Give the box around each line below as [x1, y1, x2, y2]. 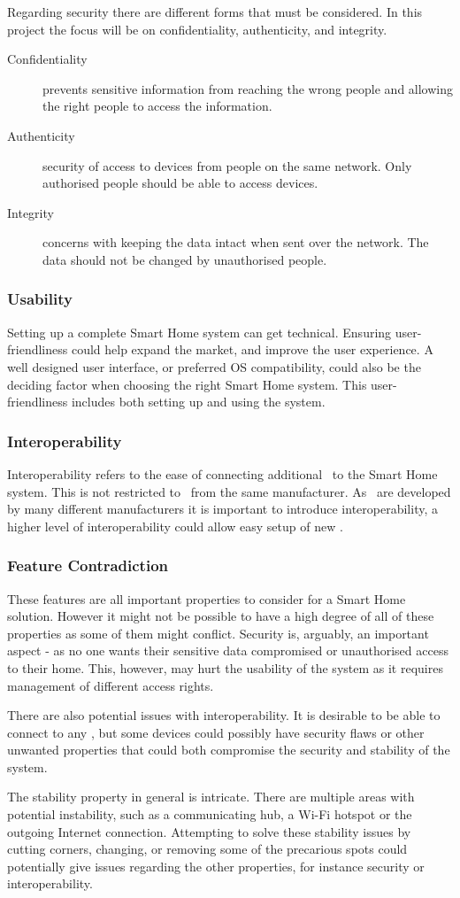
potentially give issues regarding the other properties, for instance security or [7, 856, 425, 875]
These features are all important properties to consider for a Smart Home [7, 589, 406, 608]
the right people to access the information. [42, 97, 272, 115]
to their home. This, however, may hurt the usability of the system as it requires [7, 658, 443, 677]
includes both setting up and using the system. [71, 392, 326, 411]
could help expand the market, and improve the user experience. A [71, 340, 433, 359]
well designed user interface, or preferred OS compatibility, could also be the [7, 357, 421, 375]
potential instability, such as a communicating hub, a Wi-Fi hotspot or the [7, 805, 412, 824]
